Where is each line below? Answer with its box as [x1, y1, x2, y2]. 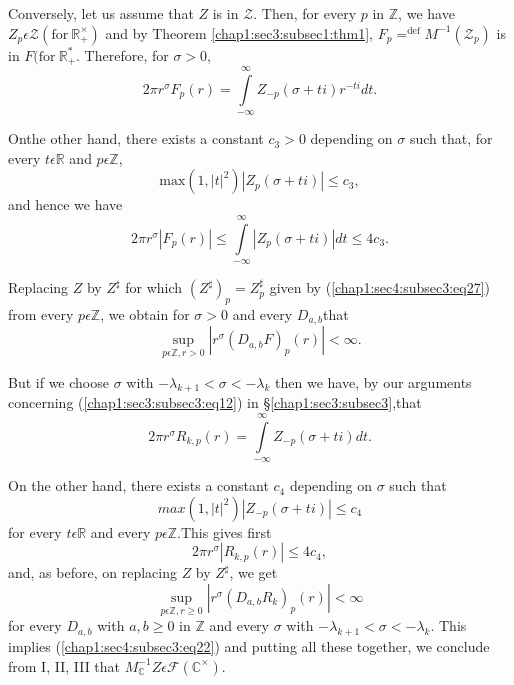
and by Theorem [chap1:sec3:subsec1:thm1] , [105, 22, 373, 43]
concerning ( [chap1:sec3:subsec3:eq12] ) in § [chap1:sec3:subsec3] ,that [8, 392, 422, 413]
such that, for [409, 128, 493, 149]
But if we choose [8, 371, 109, 392]
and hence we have [8, 194, 123, 215]
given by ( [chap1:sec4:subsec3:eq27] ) [269, 277, 491, 298]
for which [125, 277, 183, 298]
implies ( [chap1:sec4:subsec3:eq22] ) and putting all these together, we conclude [8, 636, 490, 657]
